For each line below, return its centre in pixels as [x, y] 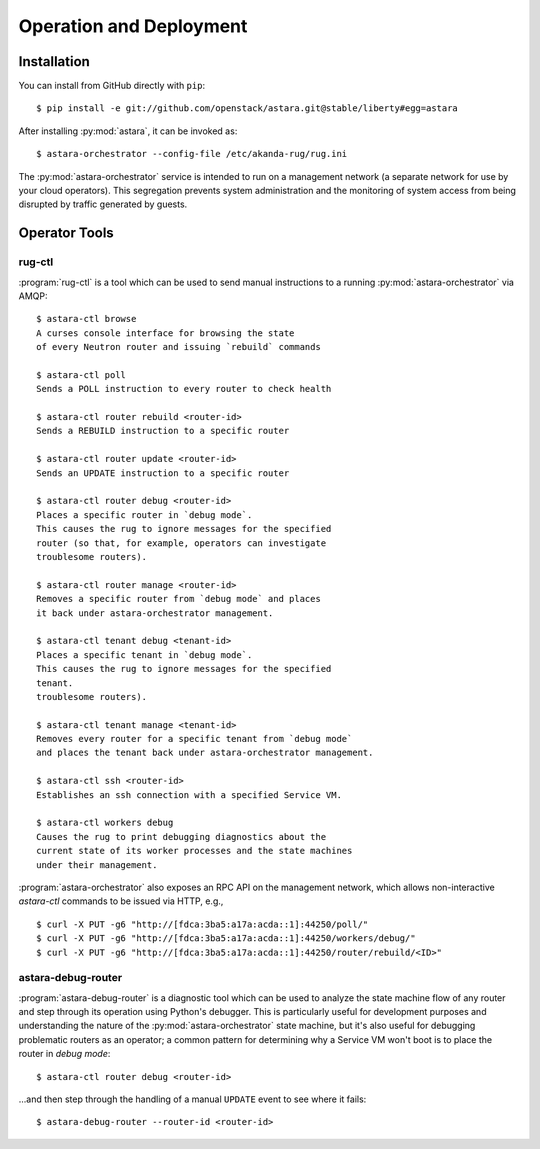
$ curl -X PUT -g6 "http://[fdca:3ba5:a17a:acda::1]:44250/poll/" [202, 924]
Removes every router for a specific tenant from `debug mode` [194, 739]
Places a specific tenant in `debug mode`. [144, 654]
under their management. [97, 864]
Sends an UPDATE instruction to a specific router [163, 473]
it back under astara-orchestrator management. [155, 613]
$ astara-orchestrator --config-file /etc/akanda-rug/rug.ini [192, 154]
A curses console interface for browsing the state [165, 333]
